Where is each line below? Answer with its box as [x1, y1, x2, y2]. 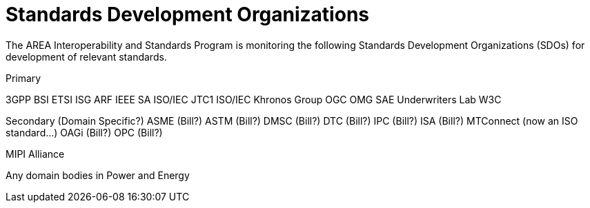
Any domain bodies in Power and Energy [6, 169, 190, 181]
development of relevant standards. [6, 50, 167, 63]
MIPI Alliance [6, 147, 65, 160]
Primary [6, 72, 41, 84]
